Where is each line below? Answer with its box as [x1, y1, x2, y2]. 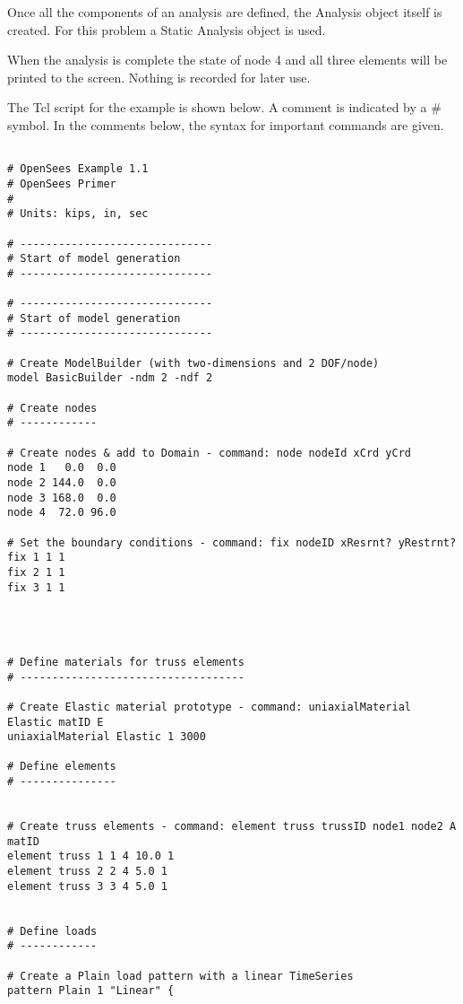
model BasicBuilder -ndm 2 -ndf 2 [7, 371, 213, 385]
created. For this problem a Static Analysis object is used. [7, 20, 326, 39]
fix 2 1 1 [7, 565, 65, 579]
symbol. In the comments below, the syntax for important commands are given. [7, 115, 444, 134]
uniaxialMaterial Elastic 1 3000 [7, 730, 206, 744]
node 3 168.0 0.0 [7, 491, 116, 504]
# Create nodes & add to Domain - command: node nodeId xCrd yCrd [7, 446, 412, 459]
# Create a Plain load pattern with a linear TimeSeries [7, 969, 354, 982]
